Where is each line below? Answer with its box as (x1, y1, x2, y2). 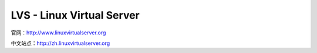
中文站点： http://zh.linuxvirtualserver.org (11, 40, 110, 47)
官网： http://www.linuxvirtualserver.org (11, 29, 106, 36)
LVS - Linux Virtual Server (11, 9, 140, 22)
